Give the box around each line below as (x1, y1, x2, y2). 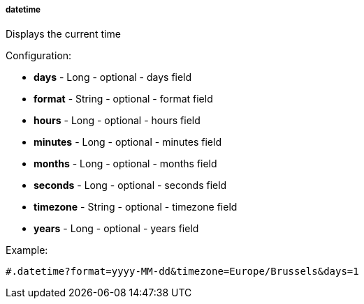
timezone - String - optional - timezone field (34, 201, 238, 213)
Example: (6, 244, 48, 257)
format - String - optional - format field (34, 93, 213, 105)
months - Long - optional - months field (34, 158, 217, 170)
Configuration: (6, 50, 72, 62)
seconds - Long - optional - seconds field (34, 179, 227, 192)
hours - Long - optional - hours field (34, 114, 201, 127)
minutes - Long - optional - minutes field (34, 136, 221, 149)
